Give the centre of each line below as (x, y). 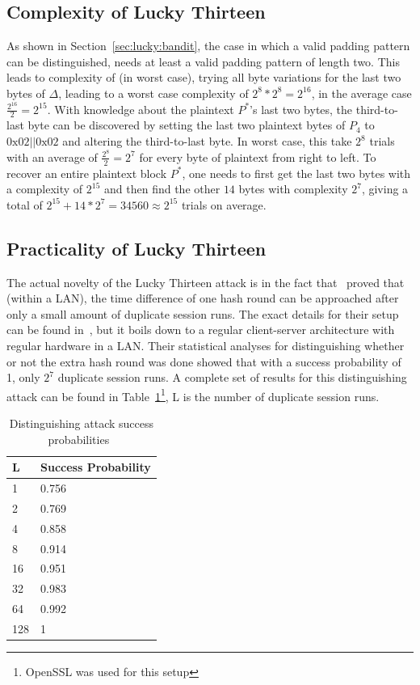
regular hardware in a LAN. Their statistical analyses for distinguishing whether (206, 345)
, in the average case (361, 93)
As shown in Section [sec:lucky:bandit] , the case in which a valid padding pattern (208, 46)
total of (25, 204)
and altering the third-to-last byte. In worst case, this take (207, 141)
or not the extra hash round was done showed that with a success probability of (204, 361)
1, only (23, 377)
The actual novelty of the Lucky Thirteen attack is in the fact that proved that (206, 282)
